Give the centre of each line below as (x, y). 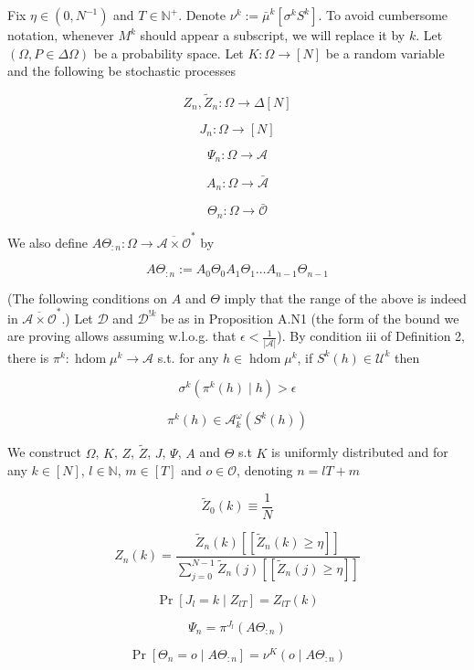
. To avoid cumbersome (383, 15)
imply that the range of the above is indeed (345, 298)
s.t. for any (188, 357)
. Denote (202, 15)
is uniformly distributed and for (360, 452)
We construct (45, 452)
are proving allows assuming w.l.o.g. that (122, 336)
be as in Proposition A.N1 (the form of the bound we (310, 318)
